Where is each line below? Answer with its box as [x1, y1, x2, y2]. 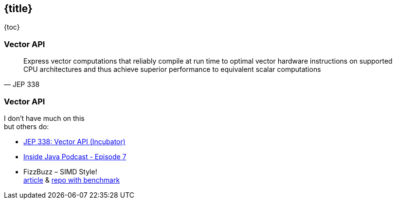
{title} [4, 2, 33, 15]
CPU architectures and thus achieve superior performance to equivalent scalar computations [23, 65, 321, 74]
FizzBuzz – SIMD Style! [23, 167, 97, 176]
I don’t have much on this [4, 114, 85, 122]
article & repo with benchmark [23, 175, 120, 184]
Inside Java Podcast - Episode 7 [23, 152, 126, 161]
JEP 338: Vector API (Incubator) [23, 137, 126, 146]
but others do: [4, 122, 49, 131]
